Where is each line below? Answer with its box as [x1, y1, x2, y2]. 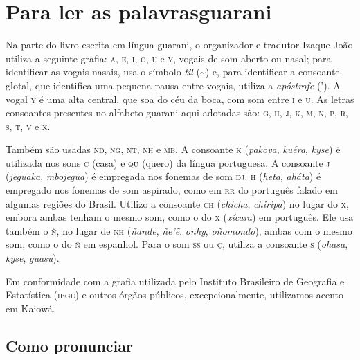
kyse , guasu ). [6, 251, 60, 265]
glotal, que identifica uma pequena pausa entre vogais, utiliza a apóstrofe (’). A [6, 78, 341, 92]
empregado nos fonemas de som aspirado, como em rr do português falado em [6, 183, 338, 197]
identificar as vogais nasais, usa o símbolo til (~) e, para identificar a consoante [6, 64, 340, 79]
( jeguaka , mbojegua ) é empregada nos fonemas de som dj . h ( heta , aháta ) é [6, 169, 321, 183]
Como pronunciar [6, 334, 133, 356]
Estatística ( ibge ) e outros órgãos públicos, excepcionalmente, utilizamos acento [6, 287, 344, 302]
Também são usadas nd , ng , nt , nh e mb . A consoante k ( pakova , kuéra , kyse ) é [6, 142, 341, 156]
